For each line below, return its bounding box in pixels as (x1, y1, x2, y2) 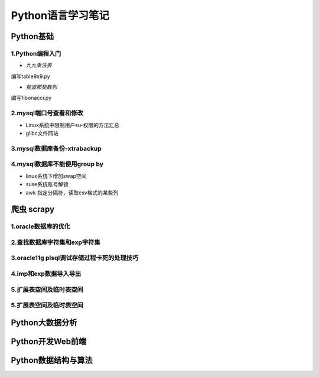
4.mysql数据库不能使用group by (11, 160, 103, 168)
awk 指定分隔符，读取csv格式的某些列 (25, 189, 119, 196)
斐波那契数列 (25, 83, 57, 91)
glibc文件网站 (25, 130, 58, 137)
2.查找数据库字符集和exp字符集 (11, 238, 100, 246)
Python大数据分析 (11, 317, 77, 327)
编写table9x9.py (11, 73, 50, 80)
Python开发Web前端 (11, 336, 87, 346)
